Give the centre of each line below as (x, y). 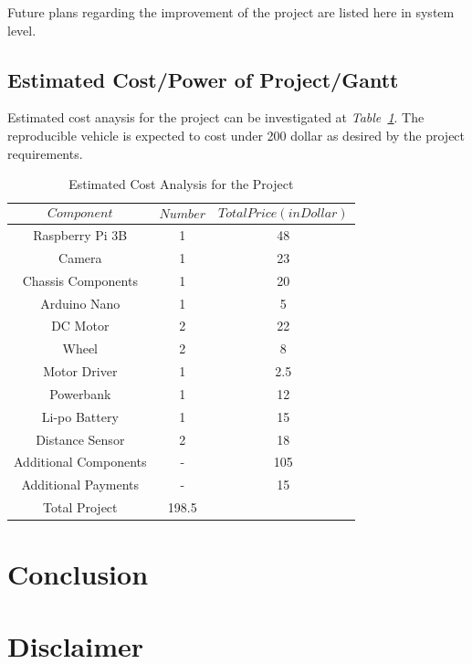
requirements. (45, 153)
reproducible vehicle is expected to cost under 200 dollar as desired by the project (236, 135)
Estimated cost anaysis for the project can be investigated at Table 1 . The (216, 117)
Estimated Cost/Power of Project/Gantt (203, 79)
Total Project (80, 507)
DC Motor (80, 326)
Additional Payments (80, 485)
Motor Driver (80, 371)
